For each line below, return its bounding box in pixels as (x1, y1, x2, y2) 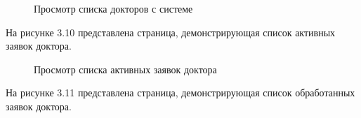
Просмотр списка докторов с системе (34, 1, 193, 15)
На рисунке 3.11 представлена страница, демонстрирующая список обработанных (6, 85, 355, 100)
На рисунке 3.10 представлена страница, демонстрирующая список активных (6, 24, 336, 39)
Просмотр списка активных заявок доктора (34, 61, 217, 76)
